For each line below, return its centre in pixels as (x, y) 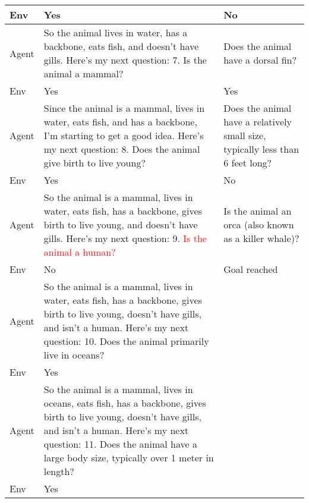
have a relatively (258, 122)
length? (59, 471)
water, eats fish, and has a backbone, (120, 122)
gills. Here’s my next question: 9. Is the (125, 238)
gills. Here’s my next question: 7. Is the (125, 60)
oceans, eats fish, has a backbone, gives (125, 403)
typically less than (261, 149)
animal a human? (80, 252)
